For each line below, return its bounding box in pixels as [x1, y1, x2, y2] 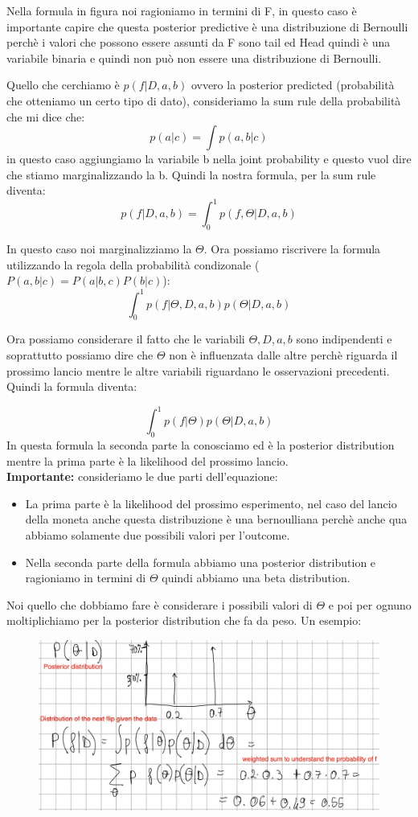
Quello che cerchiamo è [6, 76, 120, 93]
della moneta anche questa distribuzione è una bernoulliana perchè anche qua [25, 511, 408, 528]
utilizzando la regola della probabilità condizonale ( [6, 256, 260, 273]
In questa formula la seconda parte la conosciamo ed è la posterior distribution [6, 436, 395, 453]
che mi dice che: [6, 108, 85, 125]
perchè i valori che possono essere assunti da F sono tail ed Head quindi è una [6, 34, 391, 51]
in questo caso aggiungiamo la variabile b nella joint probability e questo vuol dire [6, 150, 412, 167]
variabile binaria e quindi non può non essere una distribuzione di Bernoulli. [6, 49, 382, 66]
